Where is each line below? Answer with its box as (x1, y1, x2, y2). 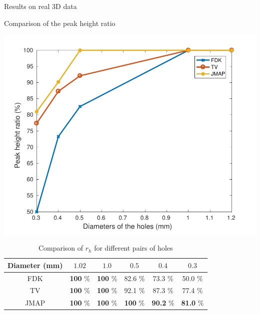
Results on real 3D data (4, 1, 77, 11)
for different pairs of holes (94, 243, 173, 253)
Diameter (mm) (7, 260, 63, 270)
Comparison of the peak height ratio (4, 17, 115, 28)
